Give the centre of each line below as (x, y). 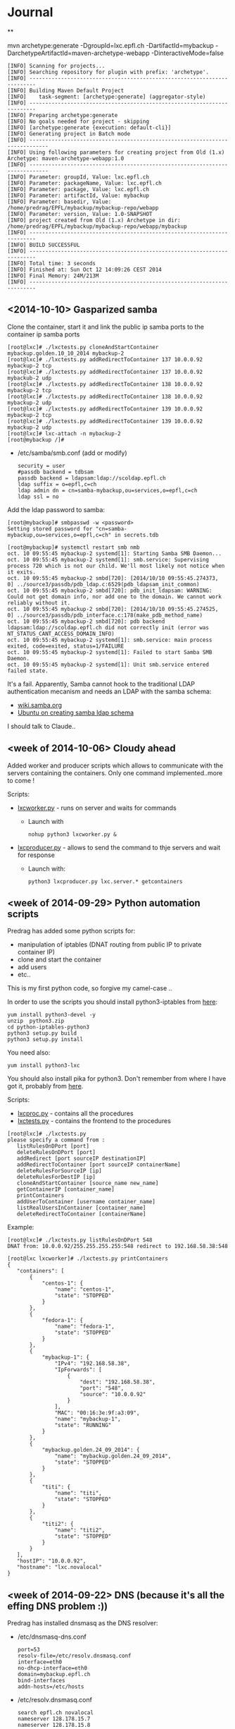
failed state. (28, 671)
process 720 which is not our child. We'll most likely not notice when (116, 566)
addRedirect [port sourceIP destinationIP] (81, 1159)
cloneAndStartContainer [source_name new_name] (88, 1183)
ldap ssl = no (38, 497)
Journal (30, 12)
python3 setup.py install (45, 1040)
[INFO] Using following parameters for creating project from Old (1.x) (116, 152)
